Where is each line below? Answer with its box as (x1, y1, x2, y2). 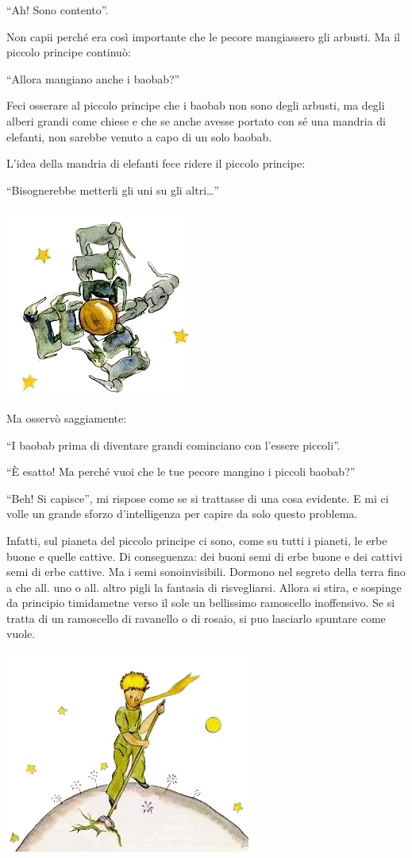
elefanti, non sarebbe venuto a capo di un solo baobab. (6, 128, 272, 145)
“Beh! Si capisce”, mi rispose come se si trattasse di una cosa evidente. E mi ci (6, 489, 389, 506)
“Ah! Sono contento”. (6, 2, 109, 17)
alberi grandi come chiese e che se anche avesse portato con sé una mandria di (6, 112, 387, 129)
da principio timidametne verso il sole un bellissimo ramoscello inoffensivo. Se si (6, 594, 395, 611)
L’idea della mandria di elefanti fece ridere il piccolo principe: (6, 155, 306, 172)
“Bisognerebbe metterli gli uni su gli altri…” (6, 181, 220, 198)
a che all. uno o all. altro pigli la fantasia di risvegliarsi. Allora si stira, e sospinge (6, 578, 402, 595)
